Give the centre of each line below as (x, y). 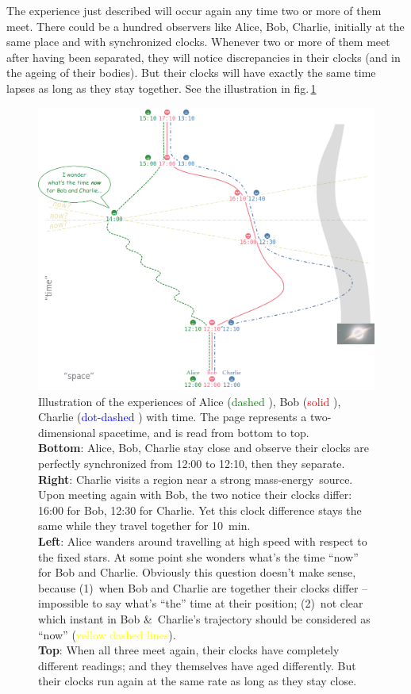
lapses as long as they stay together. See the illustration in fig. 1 (161, 88)
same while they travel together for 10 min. (144, 525)
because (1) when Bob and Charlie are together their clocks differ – (203, 587)
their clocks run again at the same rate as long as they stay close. (198, 681)
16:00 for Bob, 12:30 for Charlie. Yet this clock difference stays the (200, 510)
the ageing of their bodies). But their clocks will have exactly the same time (191, 73)
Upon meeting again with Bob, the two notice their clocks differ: (195, 495)
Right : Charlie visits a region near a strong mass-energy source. (196, 479)
